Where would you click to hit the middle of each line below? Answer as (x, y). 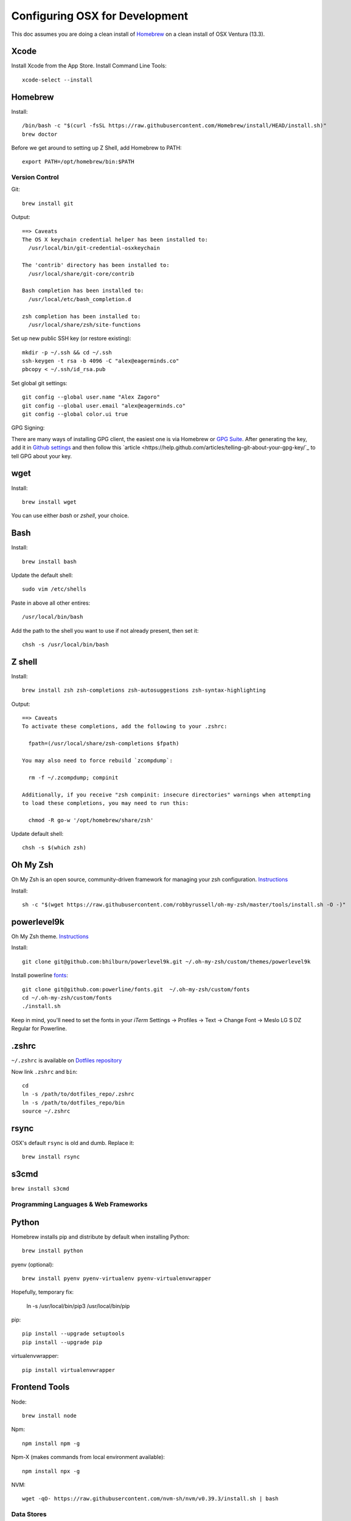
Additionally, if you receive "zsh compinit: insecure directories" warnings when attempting (166, 795)
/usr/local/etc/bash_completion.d (80, 299)
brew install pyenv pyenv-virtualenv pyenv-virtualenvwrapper (117, 1278)
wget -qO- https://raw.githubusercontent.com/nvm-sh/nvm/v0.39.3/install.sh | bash (151, 1499)
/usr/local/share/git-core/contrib (82, 273)
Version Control (35, 178)
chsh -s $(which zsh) (54, 848)
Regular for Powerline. (39, 1029)
